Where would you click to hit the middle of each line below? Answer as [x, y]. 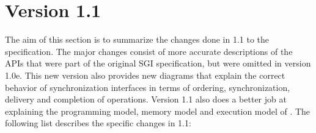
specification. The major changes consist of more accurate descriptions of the [149, 51]
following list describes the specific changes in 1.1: [98, 123]
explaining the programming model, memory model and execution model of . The [158, 111]
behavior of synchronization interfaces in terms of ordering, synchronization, [148, 87]
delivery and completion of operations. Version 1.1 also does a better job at [146, 99]
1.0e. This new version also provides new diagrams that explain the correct [145, 75]
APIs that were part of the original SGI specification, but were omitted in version [158, 63]
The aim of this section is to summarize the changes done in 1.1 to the [137, 39]
